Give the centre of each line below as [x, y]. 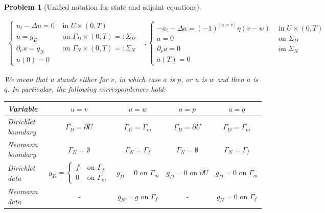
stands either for [83, 79]
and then [230, 79]
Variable [23, 108]
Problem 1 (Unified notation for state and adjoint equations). [103, 7]
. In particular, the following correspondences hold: [87, 89]
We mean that [26, 79]
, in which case [137, 79]
